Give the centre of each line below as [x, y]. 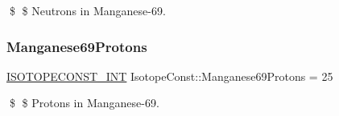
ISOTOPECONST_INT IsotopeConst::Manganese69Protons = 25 [170, 76]
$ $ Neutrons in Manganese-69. [87, 10]
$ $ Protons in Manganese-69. [84, 103]
